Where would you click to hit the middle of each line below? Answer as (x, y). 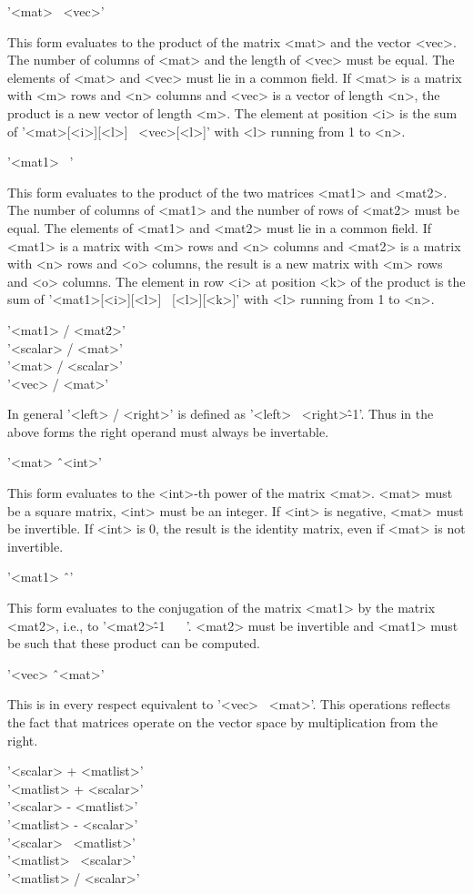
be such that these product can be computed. (134, 643)
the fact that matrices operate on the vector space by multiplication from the (223, 722)
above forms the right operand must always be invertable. (168, 431)
